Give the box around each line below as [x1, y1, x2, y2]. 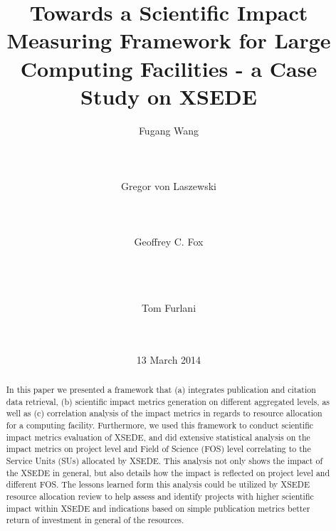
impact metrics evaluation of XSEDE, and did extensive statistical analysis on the [6, 431, 310, 443]
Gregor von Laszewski [121, 179, 216, 194]
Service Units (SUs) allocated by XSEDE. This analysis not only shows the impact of [6, 454, 323, 466]
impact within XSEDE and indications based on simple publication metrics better [6, 502, 310, 514]
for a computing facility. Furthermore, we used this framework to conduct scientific [6, 419, 314, 431]
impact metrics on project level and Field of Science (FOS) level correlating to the [6, 443, 311, 455]
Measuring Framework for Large [6, 26, 331, 55]
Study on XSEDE [80, 81, 257, 110]
